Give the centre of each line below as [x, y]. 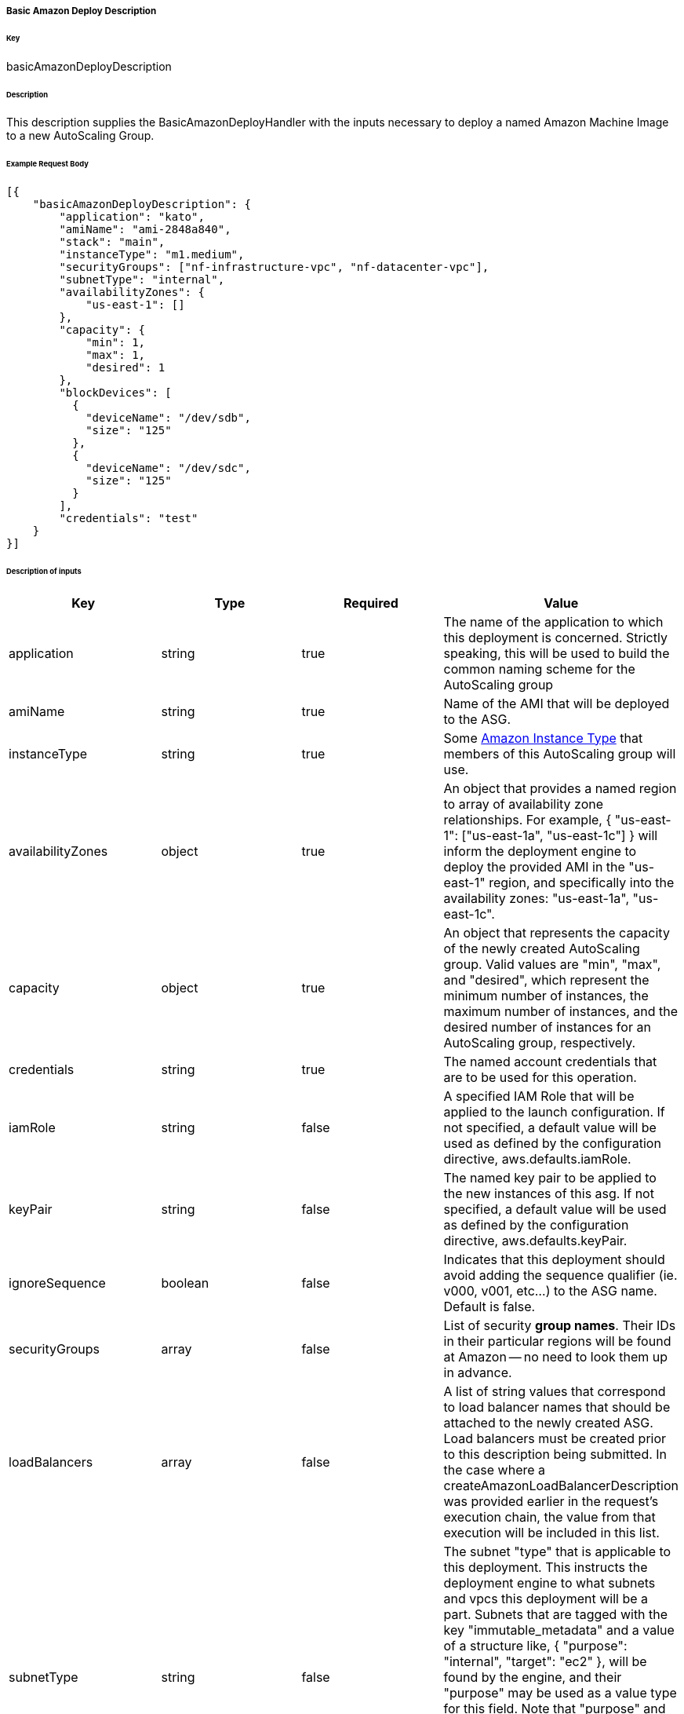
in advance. [478, 1372]
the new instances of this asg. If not [549, 1193]
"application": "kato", [132, 217]
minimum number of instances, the [546, 995]
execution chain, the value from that [549, 1517]
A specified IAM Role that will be [539, 1096]
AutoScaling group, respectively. [540, 1042]
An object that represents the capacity [557, 932]
